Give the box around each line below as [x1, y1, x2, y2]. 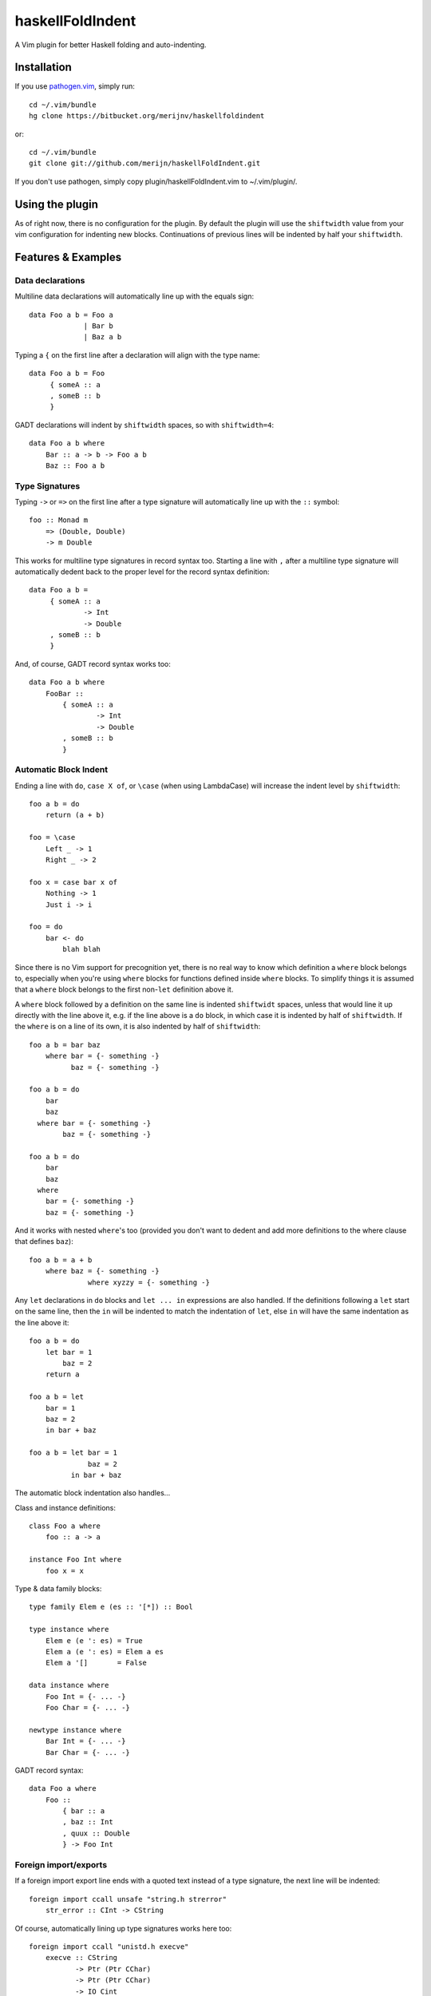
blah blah [62, 945, 101, 954]
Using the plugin [14, 197, 99, 211]
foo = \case [29, 833, 76, 842]
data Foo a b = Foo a [29, 310, 113, 319]
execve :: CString [45, 1953, 118, 1962]
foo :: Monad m [29, 516, 89, 525]
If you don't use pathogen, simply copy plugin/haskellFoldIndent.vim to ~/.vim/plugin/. [14, 176, 298, 186]
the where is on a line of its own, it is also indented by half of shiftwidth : [14, 1022, 261, 1032]
